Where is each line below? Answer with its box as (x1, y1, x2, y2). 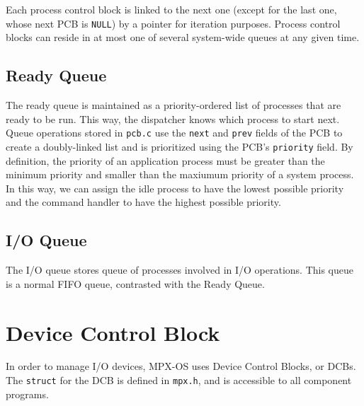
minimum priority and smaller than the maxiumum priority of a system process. (6, 167, 354, 182)
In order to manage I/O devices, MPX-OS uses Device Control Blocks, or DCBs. (6, 359, 356, 373)
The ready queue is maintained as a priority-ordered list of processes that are (6, 98, 341, 112)
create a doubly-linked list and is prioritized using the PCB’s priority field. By (6, 139, 353, 153)
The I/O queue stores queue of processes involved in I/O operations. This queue (6, 262, 354, 277)
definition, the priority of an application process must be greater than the (6, 153, 325, 168)
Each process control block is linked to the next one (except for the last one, (6, 2, 337, 16)
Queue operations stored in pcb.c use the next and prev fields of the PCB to (6, 125, 343, 140)
